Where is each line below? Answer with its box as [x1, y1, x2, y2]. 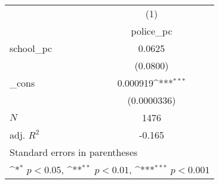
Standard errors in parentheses [10, 145, 138, 159]
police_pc [131, 24, 172, 38]
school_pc [10, 41, 53, 55]
